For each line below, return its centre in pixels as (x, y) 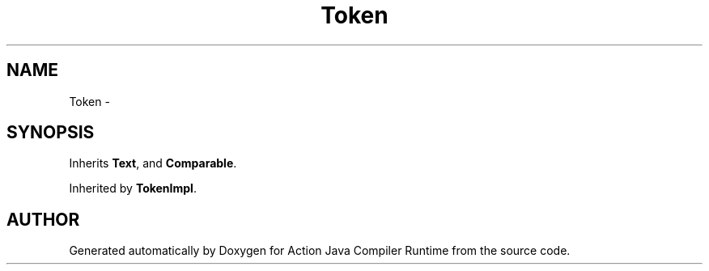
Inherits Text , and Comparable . (153, 163)
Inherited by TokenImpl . (133, 188)
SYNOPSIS (51, 133)
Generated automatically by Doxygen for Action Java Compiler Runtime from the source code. (320, 251)
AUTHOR (43, 219)
